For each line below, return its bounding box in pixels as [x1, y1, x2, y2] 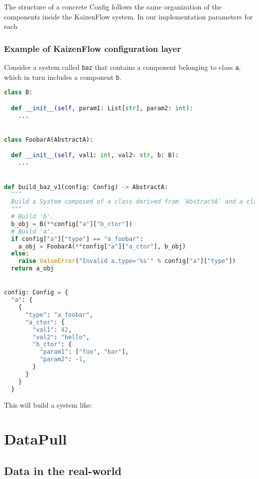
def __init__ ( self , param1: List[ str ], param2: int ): [11, 104, 193, 112]
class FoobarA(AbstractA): [4, 136, 93, 143]
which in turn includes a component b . [4, 71, 122, 82]
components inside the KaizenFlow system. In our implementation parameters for [4, 11, 253, 21]
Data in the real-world [4, 463, 122, 478]
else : [11, 250, 29, 257]
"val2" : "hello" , [32, 333, 90, 341]
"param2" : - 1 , [39, 356, 86, 363]
